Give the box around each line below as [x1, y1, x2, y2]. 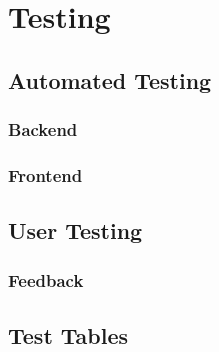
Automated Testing [8, 64, 212, 95]
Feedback [8, 267, 84, 292]
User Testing [8, 215, 143, 246]
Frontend [8, 162, 83, 187]
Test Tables [8, 319, 129, 350]
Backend [8, 117, 78, 142]
